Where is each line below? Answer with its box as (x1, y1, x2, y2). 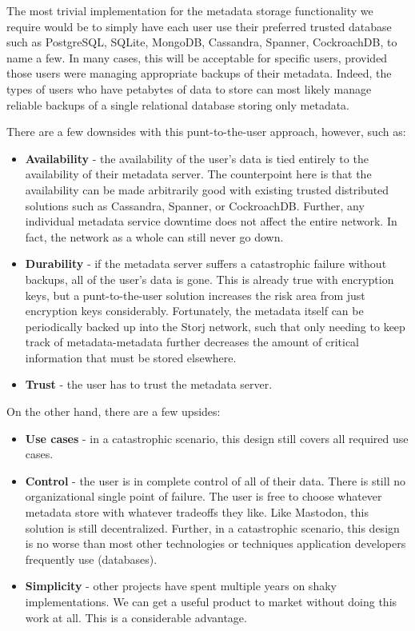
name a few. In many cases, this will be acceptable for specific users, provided (6, 49, 388, 66)
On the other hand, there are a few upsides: (6, 403, 221, 420)
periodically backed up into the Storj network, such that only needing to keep (25, 317, 405, 334)
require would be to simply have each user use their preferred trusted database (6, 18, 392, 34)
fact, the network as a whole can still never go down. (25, 228, 284, 245)
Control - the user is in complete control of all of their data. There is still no (25, 472, 405, 489)
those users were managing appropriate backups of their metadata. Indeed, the (6, 65, 392, 82)
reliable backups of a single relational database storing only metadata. (6, 96, 350, 113)
